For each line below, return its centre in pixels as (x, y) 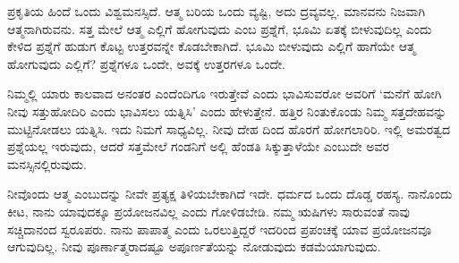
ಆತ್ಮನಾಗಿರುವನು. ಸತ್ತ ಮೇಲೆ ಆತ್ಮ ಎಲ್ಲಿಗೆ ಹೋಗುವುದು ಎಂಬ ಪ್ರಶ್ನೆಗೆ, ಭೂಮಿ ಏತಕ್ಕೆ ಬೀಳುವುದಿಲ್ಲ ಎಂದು (220, 28)
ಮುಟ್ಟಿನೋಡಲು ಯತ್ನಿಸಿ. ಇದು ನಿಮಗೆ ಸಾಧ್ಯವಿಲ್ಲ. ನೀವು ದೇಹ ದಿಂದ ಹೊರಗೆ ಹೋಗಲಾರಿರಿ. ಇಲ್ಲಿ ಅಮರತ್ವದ (229, 128)
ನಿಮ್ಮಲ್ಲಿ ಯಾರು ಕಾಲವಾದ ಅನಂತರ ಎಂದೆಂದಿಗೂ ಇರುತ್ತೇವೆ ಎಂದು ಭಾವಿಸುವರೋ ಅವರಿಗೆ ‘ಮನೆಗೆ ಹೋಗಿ (225, 93)
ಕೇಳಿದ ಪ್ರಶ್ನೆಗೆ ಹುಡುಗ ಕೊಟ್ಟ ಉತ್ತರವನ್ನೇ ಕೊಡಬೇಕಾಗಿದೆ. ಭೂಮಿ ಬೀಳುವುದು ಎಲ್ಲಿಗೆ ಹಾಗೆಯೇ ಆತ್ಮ (212, 46)
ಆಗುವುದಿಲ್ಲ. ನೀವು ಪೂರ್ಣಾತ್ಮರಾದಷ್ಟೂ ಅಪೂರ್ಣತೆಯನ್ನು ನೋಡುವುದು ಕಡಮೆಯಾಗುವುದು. (194, 246)
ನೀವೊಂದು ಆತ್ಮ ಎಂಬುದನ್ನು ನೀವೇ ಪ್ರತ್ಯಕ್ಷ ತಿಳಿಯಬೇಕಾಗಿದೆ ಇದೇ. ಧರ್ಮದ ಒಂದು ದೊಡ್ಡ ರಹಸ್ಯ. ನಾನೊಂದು (230, 194)
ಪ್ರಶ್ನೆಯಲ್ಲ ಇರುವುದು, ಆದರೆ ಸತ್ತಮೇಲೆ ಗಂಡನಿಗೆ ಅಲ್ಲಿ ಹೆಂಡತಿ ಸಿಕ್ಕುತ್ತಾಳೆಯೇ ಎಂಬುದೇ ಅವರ (198, 146)
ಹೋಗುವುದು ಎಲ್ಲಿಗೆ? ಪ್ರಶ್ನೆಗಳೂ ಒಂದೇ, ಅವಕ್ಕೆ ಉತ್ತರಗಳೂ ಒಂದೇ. (146, 63)
